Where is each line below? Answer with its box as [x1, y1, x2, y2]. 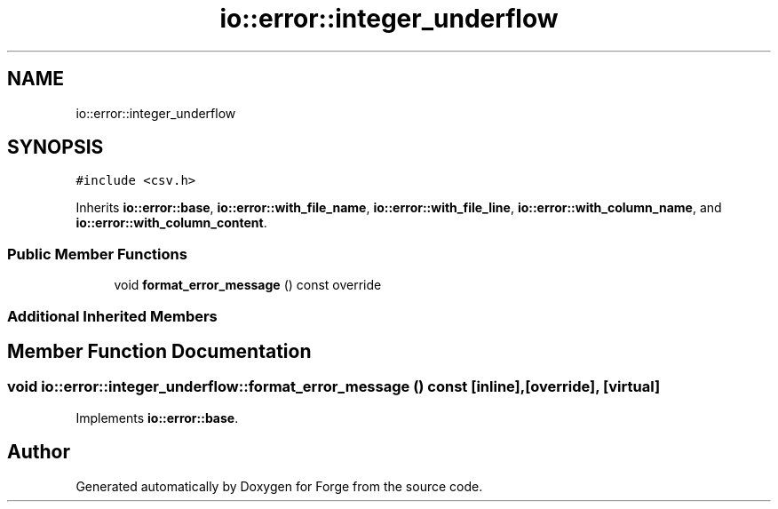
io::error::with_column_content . [75, 215, 267, 231]
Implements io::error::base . [75, 410, 239, 425]
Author [7, 441, 70, 464]
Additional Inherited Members [7, 306, 218, 325]
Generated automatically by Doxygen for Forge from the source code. [75, 478, 483, 494]
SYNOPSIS [7, 136, 104, 159]
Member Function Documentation [7, 339, 312, 362]
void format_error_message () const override [114, 277, 382, 293]
